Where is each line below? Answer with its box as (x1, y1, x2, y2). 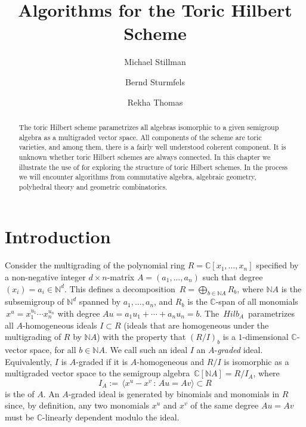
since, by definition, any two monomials (5, 399, 150, 411)
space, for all (30, 343, 76, 355)
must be (5, 410, 35, 423)
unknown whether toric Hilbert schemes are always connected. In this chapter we (18, 151, 271, 162)
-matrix (107, 271, 135, 283)
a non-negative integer (5, 271, 86, 283)
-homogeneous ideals (22, 318, 97, 331)
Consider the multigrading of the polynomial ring (5, 259, 186, 271)
